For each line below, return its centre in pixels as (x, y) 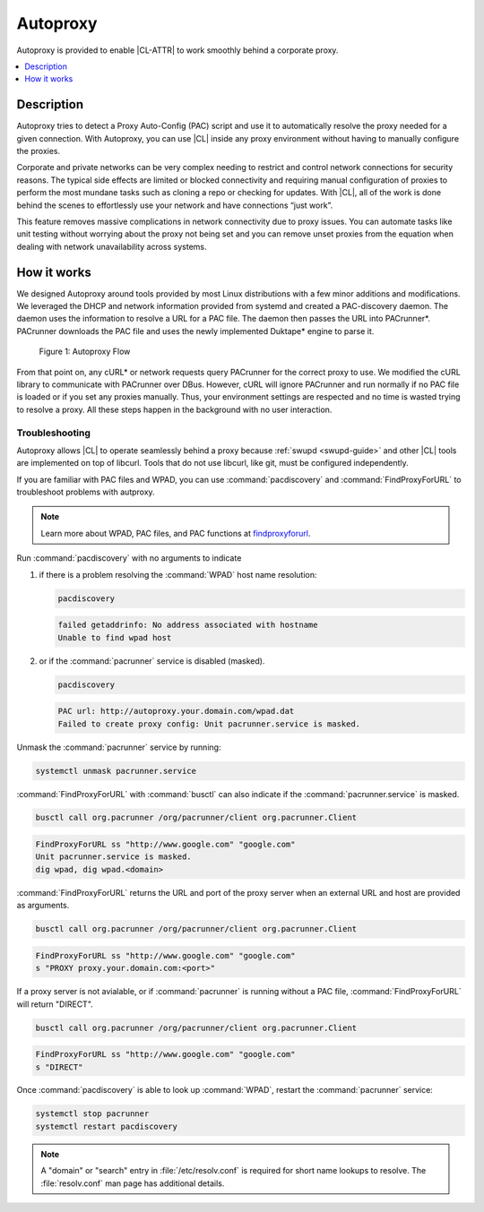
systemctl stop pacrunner (92, 1114)
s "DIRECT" (59, 1067)
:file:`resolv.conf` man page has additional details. (133, 1183)
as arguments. (43, 906)
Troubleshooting (54, 433)
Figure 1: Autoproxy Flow (85, 352)
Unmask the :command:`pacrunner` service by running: (119, 747)
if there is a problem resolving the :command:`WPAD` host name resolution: (178, 574)
